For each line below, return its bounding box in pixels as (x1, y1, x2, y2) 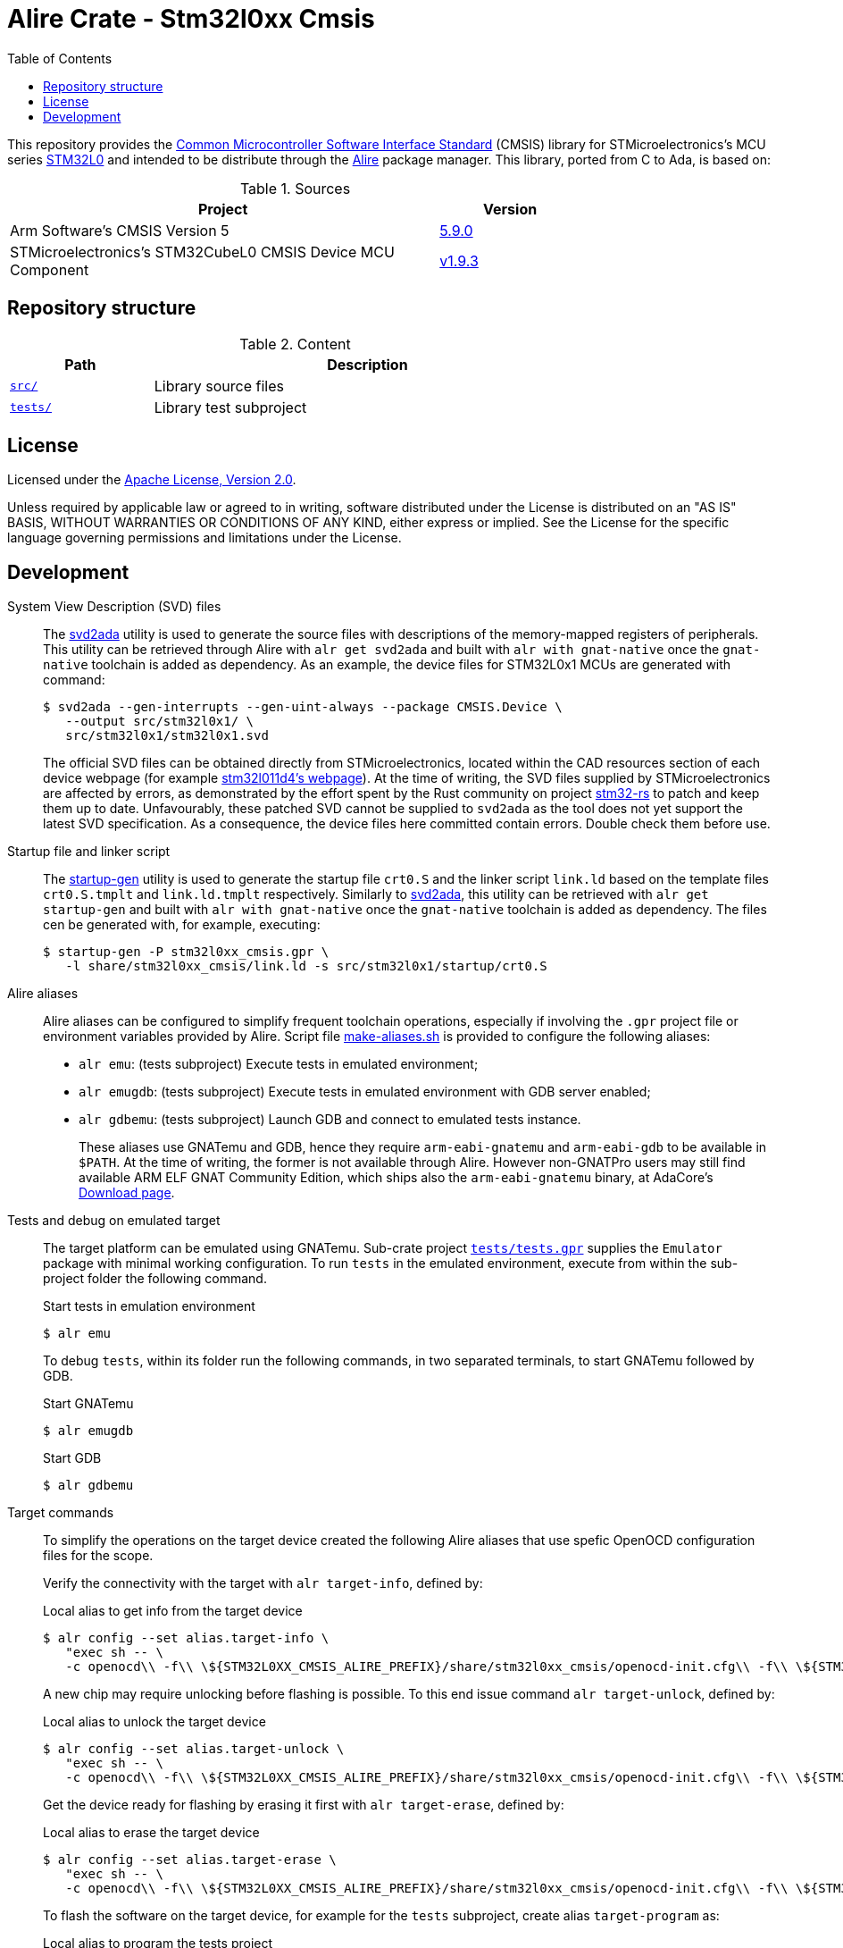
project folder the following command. (43, 1271, 267, 1287)
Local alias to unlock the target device (43, 1714, 266, 1730)
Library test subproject (154, 398, 307, 416)
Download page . (79, 1185, 175, 1201)
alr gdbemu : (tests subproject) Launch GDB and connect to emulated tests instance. (79, 1112, 581, 1128)
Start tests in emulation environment (43, 1298, 255, 1314)
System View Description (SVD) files (7, 599, 221, 615)
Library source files (154, 376, 284, 395)
